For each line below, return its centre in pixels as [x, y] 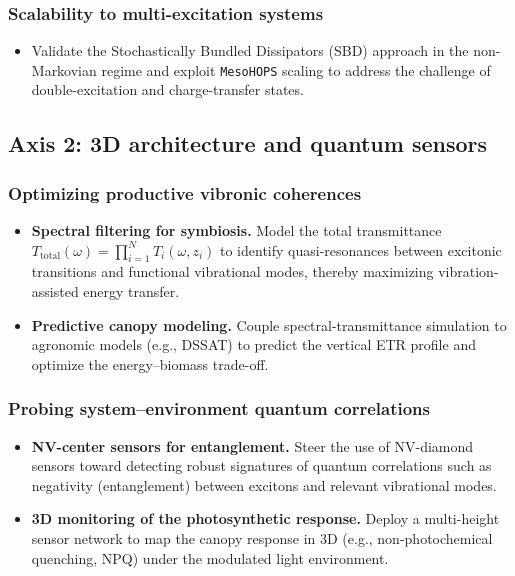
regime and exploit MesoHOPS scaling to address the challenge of [296, 69]
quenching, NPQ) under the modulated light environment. [210, 557]
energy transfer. [131, 291]
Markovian [64, 69]
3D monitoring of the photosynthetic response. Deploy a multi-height [265, 518]
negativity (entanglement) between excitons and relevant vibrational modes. [264, 484]
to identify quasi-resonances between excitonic [361, 249]
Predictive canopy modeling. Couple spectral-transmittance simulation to [269, 324]
